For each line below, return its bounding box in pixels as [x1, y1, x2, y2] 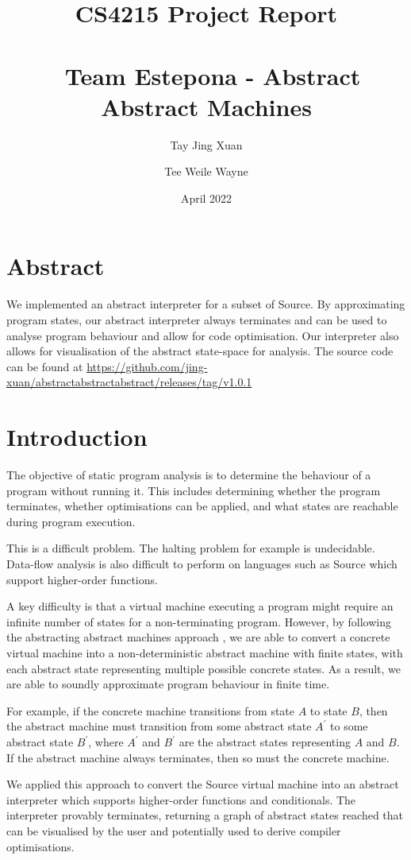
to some [330, 718, 368, 734]
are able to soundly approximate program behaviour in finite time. [6, 676, 330, 692]
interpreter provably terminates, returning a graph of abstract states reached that [6, 807, 404, 823]
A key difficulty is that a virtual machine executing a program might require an [6, 598, 394, 614]
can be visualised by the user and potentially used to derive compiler [6, 822, 341, 839]
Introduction [6, 420, 148, 453]
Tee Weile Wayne [164, 163, 248, 180]
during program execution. [6, 513, 136, 529]
